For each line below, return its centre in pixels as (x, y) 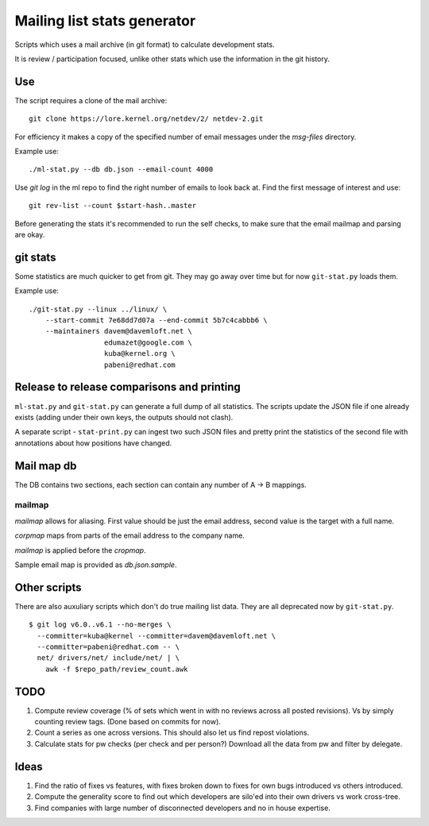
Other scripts (48, 587)
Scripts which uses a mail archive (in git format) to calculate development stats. (145, 44)
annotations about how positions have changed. (93, 443)
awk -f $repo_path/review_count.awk (116, 669)
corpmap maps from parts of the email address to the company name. (130, 535)
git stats (35, 257)
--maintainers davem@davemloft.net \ (118, 331)
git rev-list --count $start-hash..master (113, 206)
